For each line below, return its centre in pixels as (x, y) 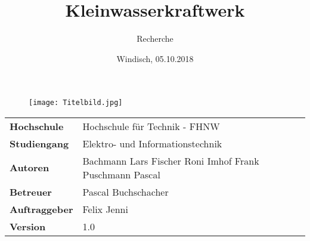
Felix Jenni (105, 209)
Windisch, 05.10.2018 (155, 58)
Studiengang (39, 143)
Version (28, 226)
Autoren (30, 168)
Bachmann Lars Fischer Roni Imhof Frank (171, 160)
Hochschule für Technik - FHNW (151, 126)
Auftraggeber (41, 209)
